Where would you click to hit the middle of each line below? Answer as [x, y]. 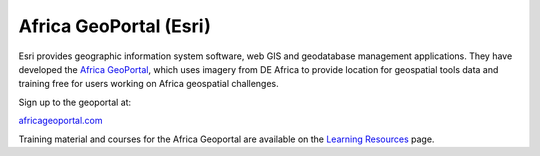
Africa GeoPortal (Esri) [115, 26]
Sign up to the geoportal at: [75, 102]
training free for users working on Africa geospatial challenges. [148, 84]
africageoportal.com [61, 121]
